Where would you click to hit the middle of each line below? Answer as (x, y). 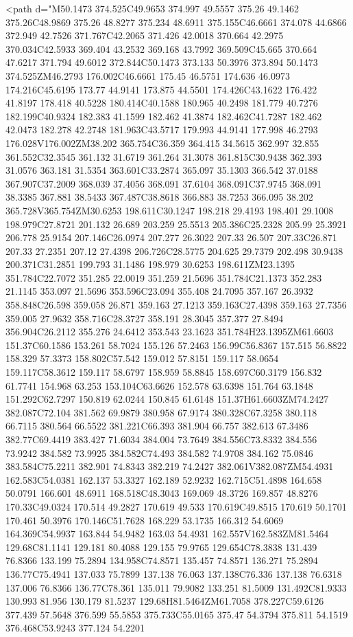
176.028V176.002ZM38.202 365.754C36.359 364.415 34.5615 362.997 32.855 (162, 143)
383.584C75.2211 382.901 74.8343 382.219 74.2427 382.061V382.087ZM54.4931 (170, 466)
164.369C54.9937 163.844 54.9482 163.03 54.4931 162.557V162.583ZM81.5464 (167, 534)
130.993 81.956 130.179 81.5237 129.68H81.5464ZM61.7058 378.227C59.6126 (165, 601)
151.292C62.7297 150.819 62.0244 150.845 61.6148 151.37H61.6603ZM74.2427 (167, 399)
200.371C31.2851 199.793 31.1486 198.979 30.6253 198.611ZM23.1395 (150, 264)
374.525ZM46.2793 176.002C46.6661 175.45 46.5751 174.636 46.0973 (148, 75)
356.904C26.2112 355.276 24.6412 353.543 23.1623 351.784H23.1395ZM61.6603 (170, 332)
